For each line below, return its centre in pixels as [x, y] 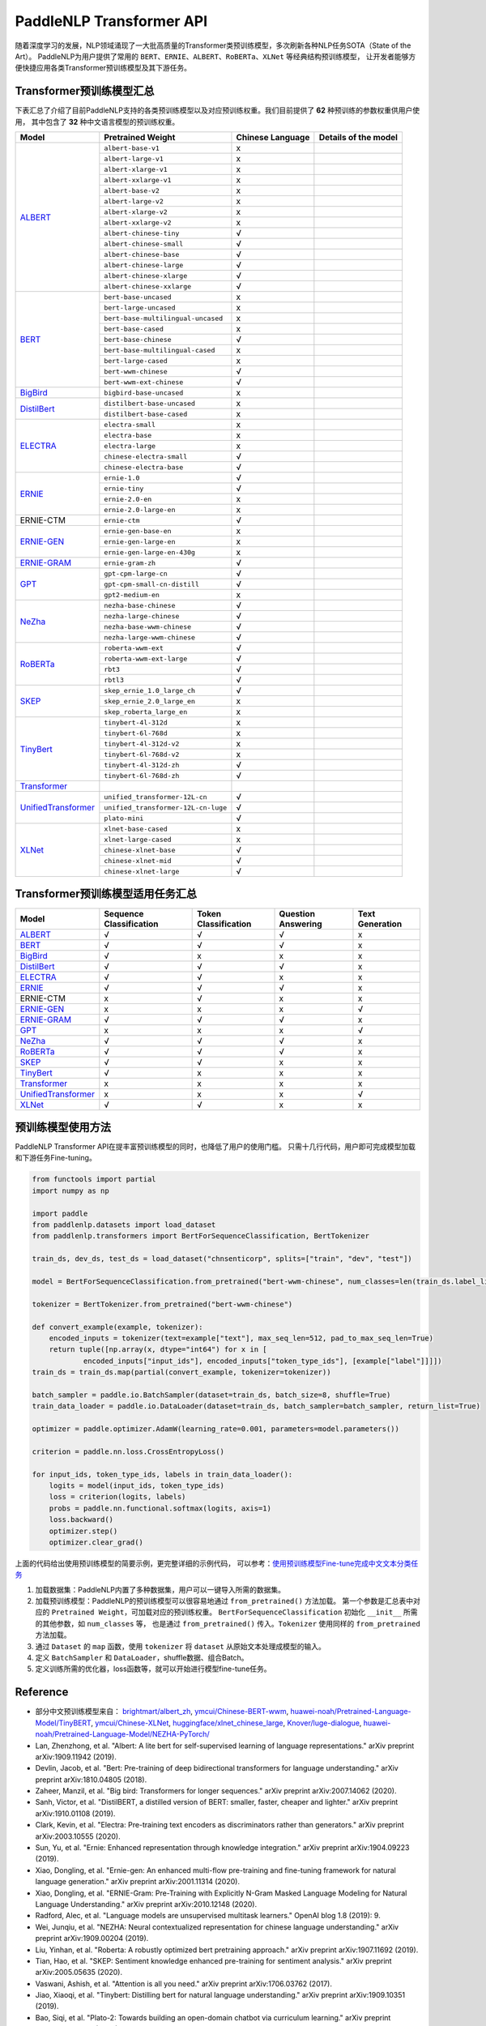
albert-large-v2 [134, 201]
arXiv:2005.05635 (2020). [79, 1973]
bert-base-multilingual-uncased [164, 318]
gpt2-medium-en [132, 594]
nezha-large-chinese [142, 616]
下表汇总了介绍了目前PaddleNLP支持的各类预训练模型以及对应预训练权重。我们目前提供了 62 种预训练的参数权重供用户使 [217, 110]
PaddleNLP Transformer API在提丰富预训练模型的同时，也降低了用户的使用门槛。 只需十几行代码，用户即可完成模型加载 [215, 1147]
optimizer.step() [83, 1531]
